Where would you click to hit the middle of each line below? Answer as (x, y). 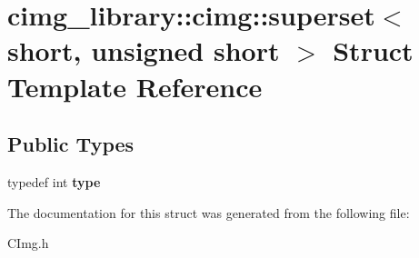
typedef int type (54, 181)
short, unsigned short (144, 50)
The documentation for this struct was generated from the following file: (209, 212)
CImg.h (28, 243)
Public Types (71, 144)
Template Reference (135, 86)
